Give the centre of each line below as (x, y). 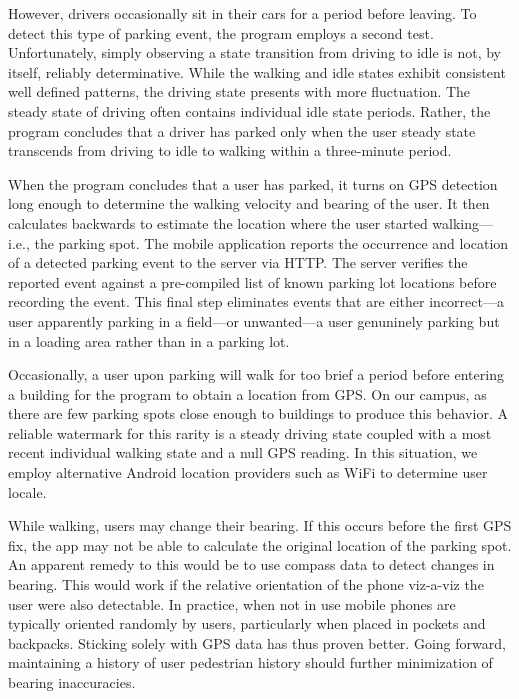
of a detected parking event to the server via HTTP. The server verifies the (238, 262)
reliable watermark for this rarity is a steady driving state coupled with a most (250, 432)
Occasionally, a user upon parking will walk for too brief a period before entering (256, 374)
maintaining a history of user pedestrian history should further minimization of (250, 662)
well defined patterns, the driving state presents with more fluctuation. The (239, 91)
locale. (27, 491)
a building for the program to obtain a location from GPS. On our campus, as (247, 393)
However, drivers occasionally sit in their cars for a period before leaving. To (242, 13)
